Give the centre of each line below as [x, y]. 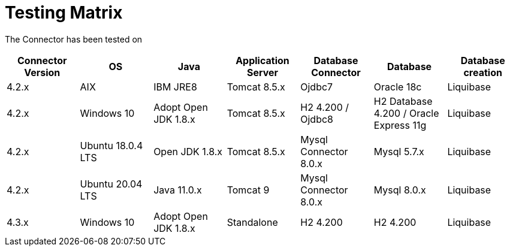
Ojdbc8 [317, 119]
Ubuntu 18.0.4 [111, 145]
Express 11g [400, 125]
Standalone [252, 222]
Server [262, 72]
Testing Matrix [64, 13]
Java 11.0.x [178, 190]
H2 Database [403, 101]
